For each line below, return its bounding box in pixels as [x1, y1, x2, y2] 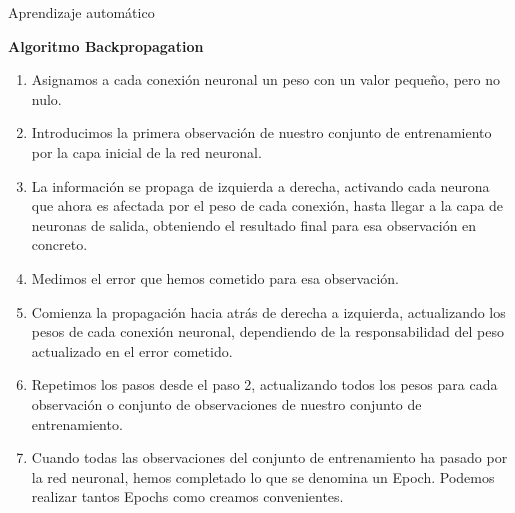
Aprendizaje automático [8, 2, 155, 22]
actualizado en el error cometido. [31, 340, 233, 361]
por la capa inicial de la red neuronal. [31, 141, 262, 162]
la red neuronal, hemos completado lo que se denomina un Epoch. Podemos [31, 466, 495, 487]
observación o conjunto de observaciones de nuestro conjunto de [31, 393, 422, 414]
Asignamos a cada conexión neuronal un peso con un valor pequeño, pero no [31, 69, 500, 90]
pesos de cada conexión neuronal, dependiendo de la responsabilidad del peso [31, 321, 505, 342]
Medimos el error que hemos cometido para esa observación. [31, 267, 399, 288]
